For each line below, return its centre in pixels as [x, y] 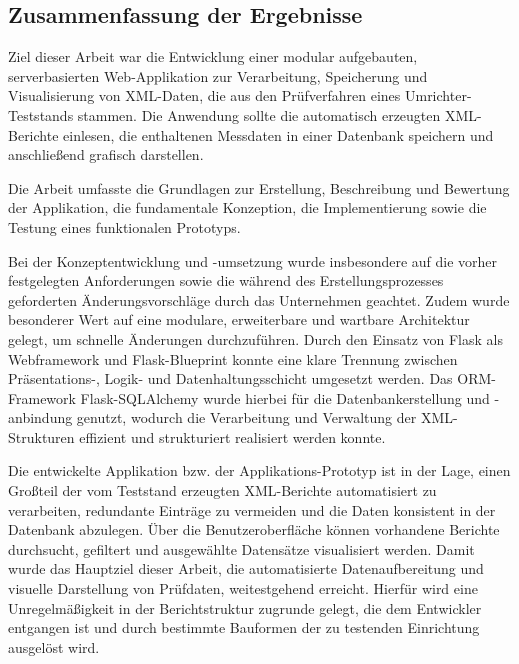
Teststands [41, 114]
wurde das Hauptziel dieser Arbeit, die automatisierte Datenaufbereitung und [246, 568]
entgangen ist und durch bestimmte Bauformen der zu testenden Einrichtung [244, 627]
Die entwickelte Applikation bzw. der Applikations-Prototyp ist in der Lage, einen [259, 470]
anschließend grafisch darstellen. [106, 154]
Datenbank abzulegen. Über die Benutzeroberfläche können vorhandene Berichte [254, 529]
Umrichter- [438, 95]
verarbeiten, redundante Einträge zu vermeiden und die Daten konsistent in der [252, 509]
